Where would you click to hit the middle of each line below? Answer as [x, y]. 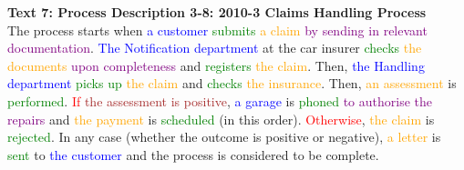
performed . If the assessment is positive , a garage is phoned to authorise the [220, 100]
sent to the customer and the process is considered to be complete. [193, 154]
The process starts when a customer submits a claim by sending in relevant [217, 30]
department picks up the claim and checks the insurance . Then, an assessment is [232, 83]
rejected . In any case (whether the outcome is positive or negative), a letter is [224, 137]
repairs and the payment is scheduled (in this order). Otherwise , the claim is [221, 119]
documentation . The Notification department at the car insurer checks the [215, 48]
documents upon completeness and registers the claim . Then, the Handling [216, 65]
